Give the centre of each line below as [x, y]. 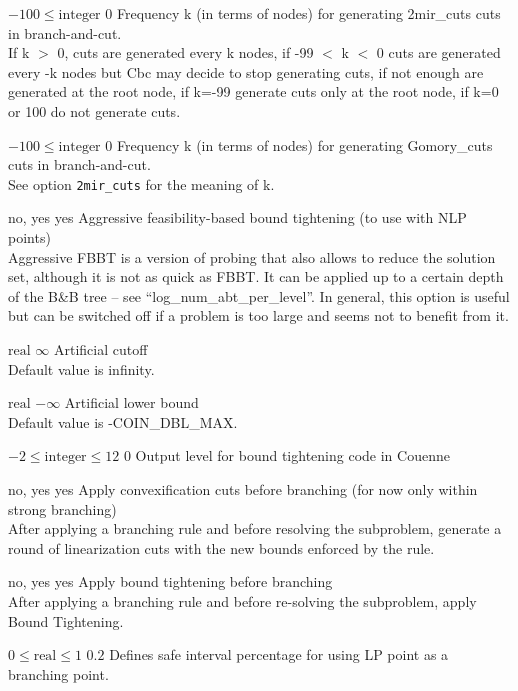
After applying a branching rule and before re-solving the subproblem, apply [242, 600]
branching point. [58, 673]
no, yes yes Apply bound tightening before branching [170, 581]
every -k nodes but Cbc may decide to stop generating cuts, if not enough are [246, 71]
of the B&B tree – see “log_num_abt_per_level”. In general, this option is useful [259, 295]
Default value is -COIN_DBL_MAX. [123, 421]
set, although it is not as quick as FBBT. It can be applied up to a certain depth [256, 276]
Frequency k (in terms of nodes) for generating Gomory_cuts [304, 144]
